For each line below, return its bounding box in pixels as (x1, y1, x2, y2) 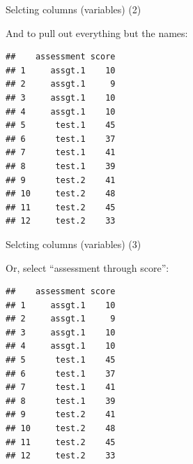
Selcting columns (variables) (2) (6, 2, 141, 16)
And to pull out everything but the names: (6, 25, 188, 40)
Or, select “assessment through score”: (6, 260, 169, 275)
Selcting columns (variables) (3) (6, 236, 141, 251)
